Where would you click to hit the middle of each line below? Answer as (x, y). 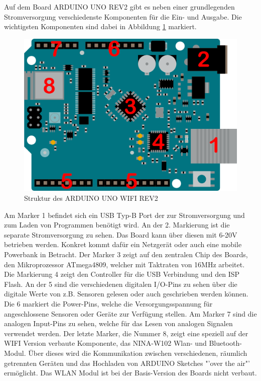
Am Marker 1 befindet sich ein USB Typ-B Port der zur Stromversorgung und (124, 215)
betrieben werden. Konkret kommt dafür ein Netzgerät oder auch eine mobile (123, 244)
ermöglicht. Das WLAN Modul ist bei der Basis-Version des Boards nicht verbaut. (130, 373)
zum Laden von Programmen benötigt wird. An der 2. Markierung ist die (117, 225)
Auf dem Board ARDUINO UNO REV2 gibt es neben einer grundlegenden (119, 7)
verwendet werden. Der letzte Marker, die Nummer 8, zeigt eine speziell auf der (126, 333)
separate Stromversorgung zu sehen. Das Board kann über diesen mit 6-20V (121, 234)
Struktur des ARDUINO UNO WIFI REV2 (91, 198)
